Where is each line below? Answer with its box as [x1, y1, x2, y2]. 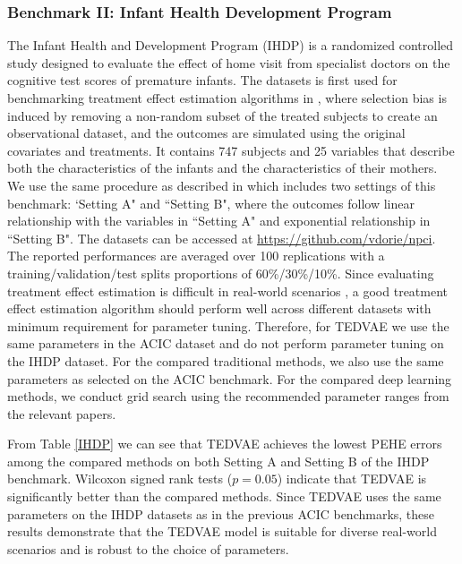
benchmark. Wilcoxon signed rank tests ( [7, 469, 233, 488]
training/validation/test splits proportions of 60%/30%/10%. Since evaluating [7, 263, 434, 282]
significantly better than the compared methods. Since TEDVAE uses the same [7, 487, 441, 506]
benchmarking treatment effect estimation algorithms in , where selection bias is [7, 89, 447, 107]
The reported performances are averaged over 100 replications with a [7, 246, 385, 265]
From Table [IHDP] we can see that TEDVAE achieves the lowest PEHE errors [7, 434, 442, 453]
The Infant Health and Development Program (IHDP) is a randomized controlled [7, 36, 454, 55]
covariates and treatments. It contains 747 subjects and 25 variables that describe [7, 141, 455, 159]
